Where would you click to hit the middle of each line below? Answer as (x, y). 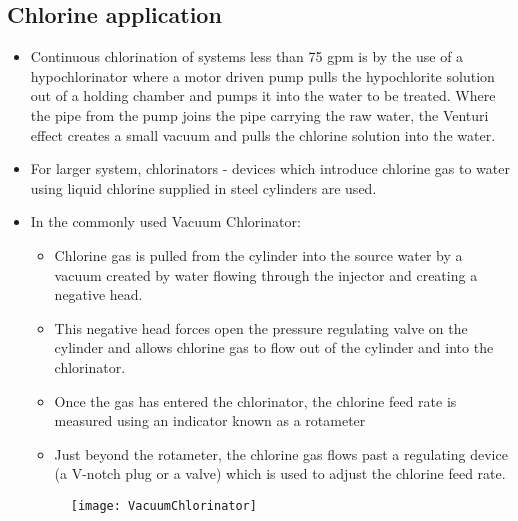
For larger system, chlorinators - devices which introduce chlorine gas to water (270, 168)
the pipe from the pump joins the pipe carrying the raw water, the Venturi (259, 114)
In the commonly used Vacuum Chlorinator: (165, 221)
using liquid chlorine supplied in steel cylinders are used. (203, 187)
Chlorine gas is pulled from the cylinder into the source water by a (258, 254)
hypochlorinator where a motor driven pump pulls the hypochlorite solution (262, 75)
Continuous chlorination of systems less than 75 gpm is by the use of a (247, 56)
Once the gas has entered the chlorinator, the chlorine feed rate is (255, 400)
